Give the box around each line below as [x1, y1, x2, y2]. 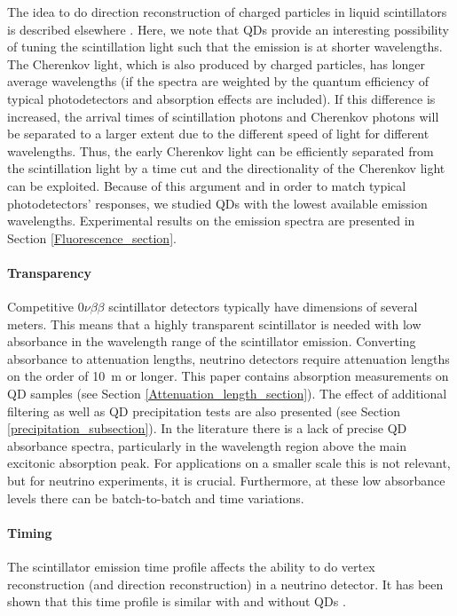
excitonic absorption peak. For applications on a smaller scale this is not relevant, [7, 454, 451, 472]
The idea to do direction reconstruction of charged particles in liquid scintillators [7, 3, 447, 20]
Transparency [7, 263, 92, 281]
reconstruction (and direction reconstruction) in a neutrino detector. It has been [7, 574, 444, 593]
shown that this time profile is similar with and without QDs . [7, 592, 346, 611]
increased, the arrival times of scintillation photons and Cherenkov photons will [7, 107, 439, 125]
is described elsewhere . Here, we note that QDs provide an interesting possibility [7, 20, 449, 38]
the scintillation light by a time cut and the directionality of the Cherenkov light [7, 159, 445, 178]
